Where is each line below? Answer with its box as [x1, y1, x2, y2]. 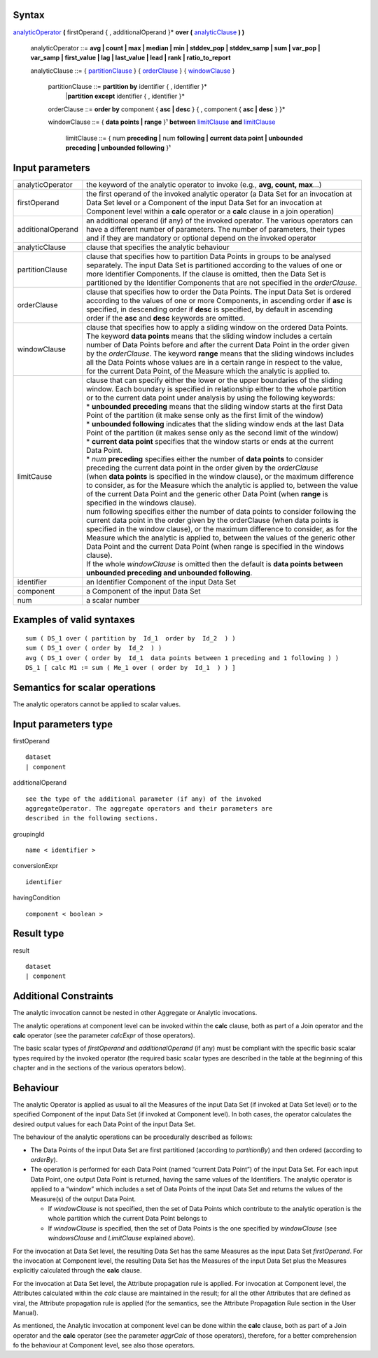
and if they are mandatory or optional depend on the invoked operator [86, 233, 316, 243]
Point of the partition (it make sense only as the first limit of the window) [86, 410, 324, 420]
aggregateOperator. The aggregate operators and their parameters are [25, 804, 273, 812]
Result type [13, 927, 64, 939]
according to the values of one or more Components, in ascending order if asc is [86, 295, 353, 305]
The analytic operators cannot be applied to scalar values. [13, 700, 181, 708]
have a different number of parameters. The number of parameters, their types [86, 224, 346, 234]
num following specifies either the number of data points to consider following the [86, 506, 356, 516]
